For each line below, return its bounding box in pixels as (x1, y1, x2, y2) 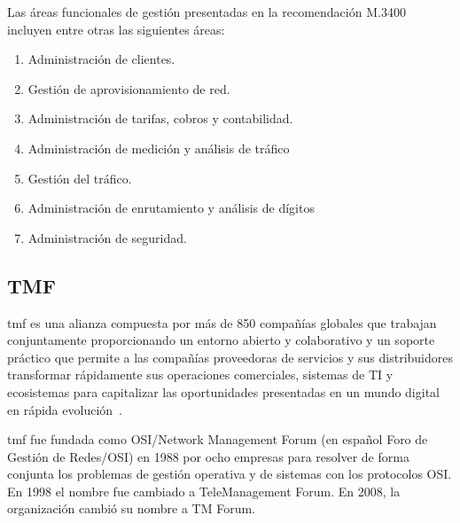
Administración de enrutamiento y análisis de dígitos (27, 199, 315, 217)
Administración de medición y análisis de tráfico (27, 138, 290, 157)
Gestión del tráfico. (27, 168, 132, 187)
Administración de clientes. (27, 50, 175, 68)
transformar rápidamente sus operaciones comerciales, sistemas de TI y (7, 365, 394, 384)
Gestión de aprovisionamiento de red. (27, 79, 230, 98)
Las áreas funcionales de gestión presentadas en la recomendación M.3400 (7, 3, 406, 20)
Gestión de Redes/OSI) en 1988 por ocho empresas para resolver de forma (7, 447, 409, 465)
